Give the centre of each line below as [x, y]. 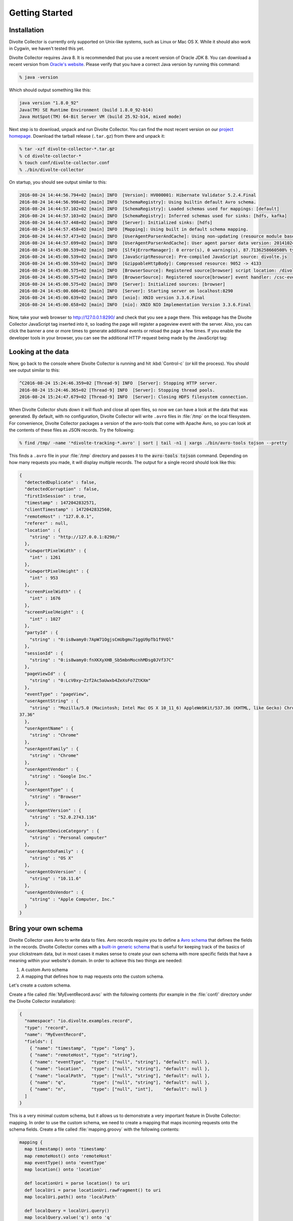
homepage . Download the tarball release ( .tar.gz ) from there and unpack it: [87, 136]
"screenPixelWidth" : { [53, 592]
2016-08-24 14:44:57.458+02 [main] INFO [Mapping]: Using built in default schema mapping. [134, 229]
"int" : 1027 [45, 619]
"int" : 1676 [45, 599]
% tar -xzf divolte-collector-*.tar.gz [67, 149]
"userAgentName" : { [49, 728]
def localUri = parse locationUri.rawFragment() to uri [93, 1190]
